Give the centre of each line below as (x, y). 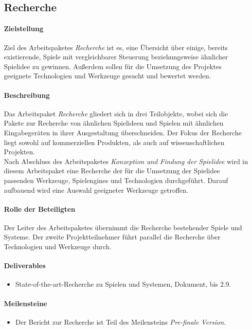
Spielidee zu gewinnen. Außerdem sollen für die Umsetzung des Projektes (113, 66)
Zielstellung (24, 28)
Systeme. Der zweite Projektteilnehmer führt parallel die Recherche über (112, 237)
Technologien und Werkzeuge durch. (58, 247)
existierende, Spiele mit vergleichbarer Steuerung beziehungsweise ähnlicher (116, 57)
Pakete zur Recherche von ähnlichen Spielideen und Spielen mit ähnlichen (114, 123)
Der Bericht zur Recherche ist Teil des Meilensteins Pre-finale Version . (121, 321)
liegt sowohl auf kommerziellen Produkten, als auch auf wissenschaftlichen (114, 142)
